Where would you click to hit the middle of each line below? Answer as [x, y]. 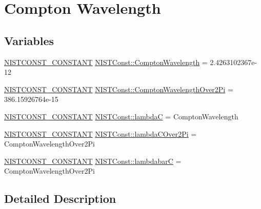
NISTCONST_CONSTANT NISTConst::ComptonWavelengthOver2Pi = [119, 89]
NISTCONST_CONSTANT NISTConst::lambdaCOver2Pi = [101, 133]
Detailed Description [60, 198]
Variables [29, 40]
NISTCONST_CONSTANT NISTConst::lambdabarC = [93, 161]
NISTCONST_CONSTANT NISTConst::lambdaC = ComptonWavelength [121, 116]
